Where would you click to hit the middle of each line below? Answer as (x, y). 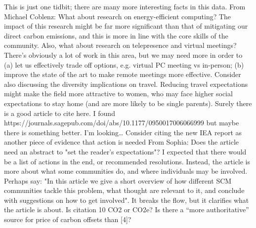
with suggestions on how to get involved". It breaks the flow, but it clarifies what (127, 200)
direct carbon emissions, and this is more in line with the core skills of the (116, 35)
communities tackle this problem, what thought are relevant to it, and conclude (124, 190)
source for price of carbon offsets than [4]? (68, 219)
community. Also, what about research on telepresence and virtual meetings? (120, 45)
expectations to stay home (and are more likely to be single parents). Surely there (128, 103)
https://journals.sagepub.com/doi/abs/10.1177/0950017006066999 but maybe (122, 123)
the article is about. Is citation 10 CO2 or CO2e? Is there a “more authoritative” (127, 209)
